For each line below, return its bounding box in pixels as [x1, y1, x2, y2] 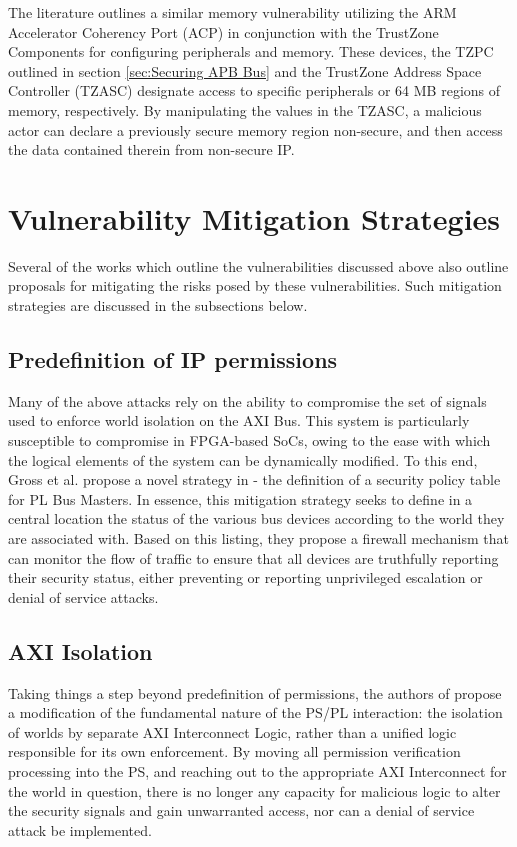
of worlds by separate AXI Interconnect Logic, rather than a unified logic [8, 721, 457, 742]
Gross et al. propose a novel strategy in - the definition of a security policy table [8, 469, 501, 490]
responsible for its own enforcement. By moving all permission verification [8, 741, 461, 762]
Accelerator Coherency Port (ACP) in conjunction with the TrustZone [8, 21, 439, 42]
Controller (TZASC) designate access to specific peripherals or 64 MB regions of [8, 80, 501, 101]
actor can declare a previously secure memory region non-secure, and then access [8, 119, 503, 140]
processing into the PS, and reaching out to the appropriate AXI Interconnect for [8, 760, 507, 781]
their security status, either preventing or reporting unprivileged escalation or [8, 567, 483, 588]
